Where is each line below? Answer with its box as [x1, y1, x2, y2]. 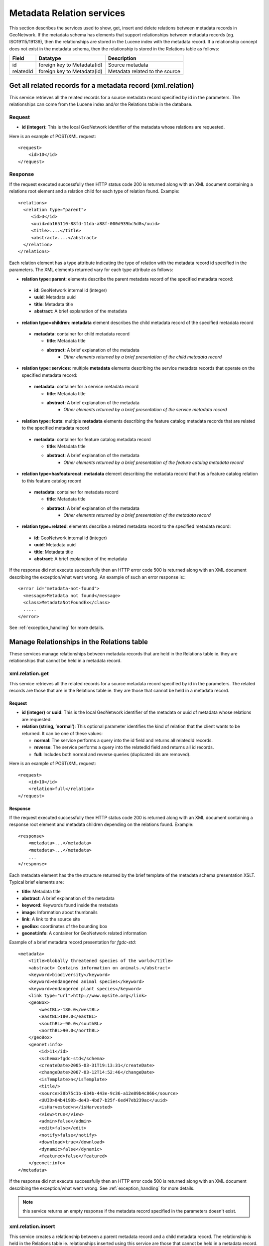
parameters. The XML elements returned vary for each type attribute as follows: [9, 267, 173, 273]
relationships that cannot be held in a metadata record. [9, 658, 122, 664]
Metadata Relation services [9, 7, 126, 18]
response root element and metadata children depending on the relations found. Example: [9, 821, 194, 827]
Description [108, 55, 136, 62]
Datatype [38, 55, 61, 62]
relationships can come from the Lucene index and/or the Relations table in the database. [9, 101, 193, 107]
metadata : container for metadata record [34, 489, 119, 495]
